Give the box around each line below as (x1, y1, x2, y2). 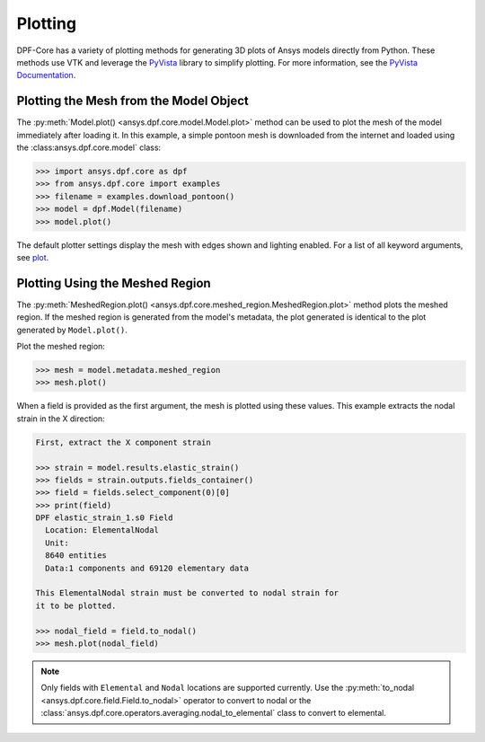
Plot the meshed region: (16, 341, 105, 352)
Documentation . (16, 70, 76, 81)
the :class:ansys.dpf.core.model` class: (16, 142, 162, 153)
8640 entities (45, 551, 108, 561)
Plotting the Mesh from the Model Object (16, 93, 249, 109)
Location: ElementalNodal (45, 526, 159, 535)
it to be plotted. (35, 600, 117, 611)
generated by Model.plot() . (16, 324, 128, 335)
